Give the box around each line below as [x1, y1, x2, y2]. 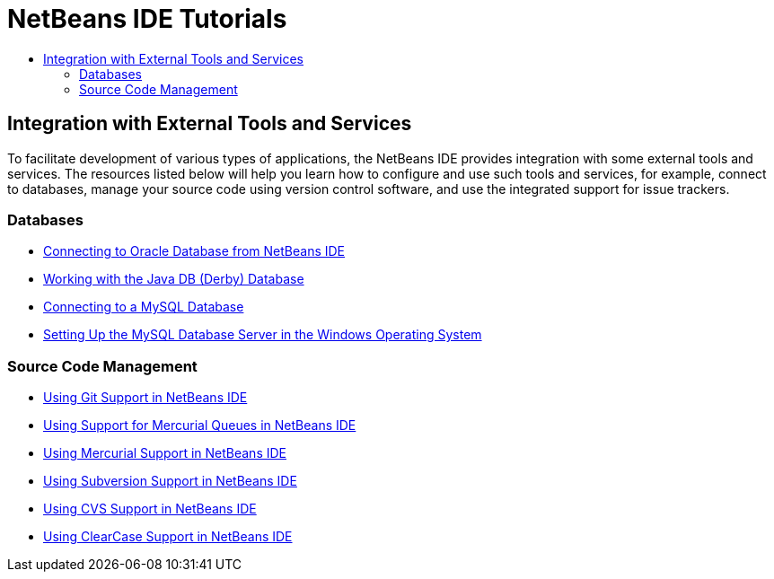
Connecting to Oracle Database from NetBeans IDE [43, 243, 346, 259]
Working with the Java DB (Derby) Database [43, 271, 304, 287]
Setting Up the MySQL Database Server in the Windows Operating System [43, 327, 482, 343]
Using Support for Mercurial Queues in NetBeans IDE [43, 417, 356, 434]
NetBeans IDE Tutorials [7, 4, 287, 34]
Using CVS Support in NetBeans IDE [43, 501, 257, 517]
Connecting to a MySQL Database [43, 299, 244, 315]
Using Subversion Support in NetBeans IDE [43, 473, 297, 489]
